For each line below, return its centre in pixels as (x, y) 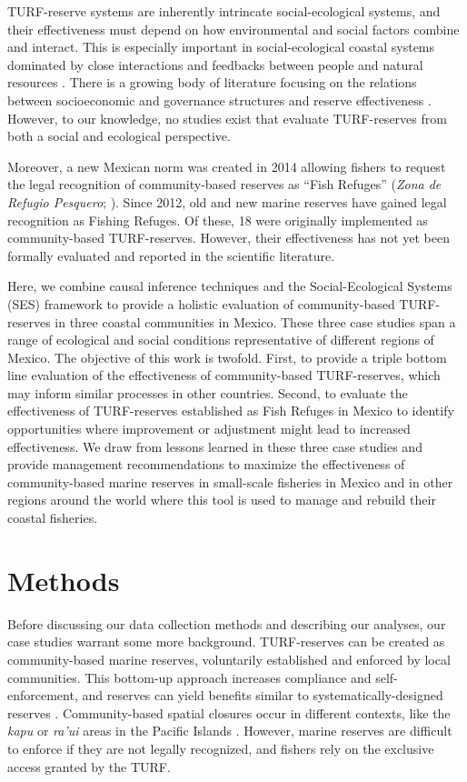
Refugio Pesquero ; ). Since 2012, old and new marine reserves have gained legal (227, 201)
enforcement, (43, 695)
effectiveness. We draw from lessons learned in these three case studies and (215, 446)
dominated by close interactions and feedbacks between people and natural (215, 64)
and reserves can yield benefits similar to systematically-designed (263, 695)
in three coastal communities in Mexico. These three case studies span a (255, 321)
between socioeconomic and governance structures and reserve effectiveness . (219, 100)
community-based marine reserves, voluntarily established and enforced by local (229, 659)
